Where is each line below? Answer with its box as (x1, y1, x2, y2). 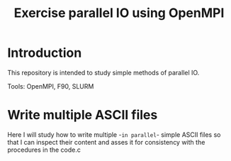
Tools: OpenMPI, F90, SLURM (7, 82, 94, 90)
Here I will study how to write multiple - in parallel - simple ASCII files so (7, 130, 221, 139)
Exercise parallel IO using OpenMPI (13, 5, 225, 21)
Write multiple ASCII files (7, 107, 158, 123)
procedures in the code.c (7, 145, 81, 154)
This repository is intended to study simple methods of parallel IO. (7, 68, 200, 77)
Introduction (7, 45, 82, 61)
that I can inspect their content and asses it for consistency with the (7, 138, 205, 146)
